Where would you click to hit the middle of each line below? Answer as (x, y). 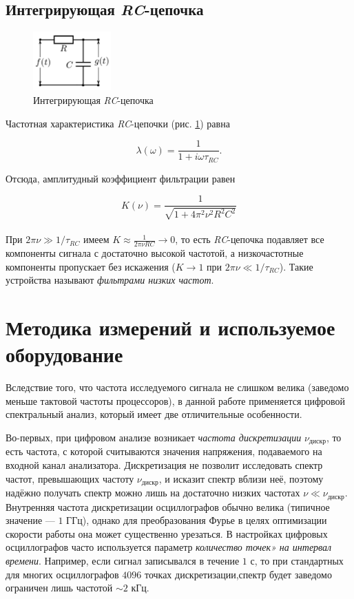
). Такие (296, 266)
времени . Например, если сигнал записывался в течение (123, 560)
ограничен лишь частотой (59, 588)
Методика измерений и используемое (170, 327)
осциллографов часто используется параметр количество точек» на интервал (169, 547)
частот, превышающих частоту (70, 478)
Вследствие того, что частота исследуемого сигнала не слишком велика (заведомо (177, 387)
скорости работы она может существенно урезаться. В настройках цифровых (167, 533)
